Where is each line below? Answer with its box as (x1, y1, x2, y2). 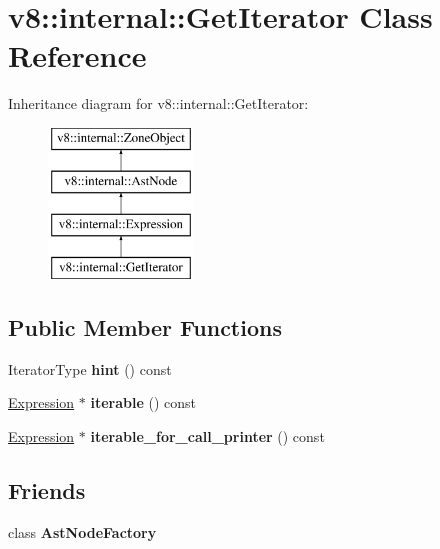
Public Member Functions (8, 312, 282, 343)
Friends (8, 475, 86, 506)
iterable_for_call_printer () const (90, 426, 325, 447)
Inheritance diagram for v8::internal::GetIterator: (8, 93, 309, 114)
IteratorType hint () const (8, 358, 172, 379)
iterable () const (90, 392, 197, 413)
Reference (8, 35, 147, 76)
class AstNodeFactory (8, 521, 157, 542)
